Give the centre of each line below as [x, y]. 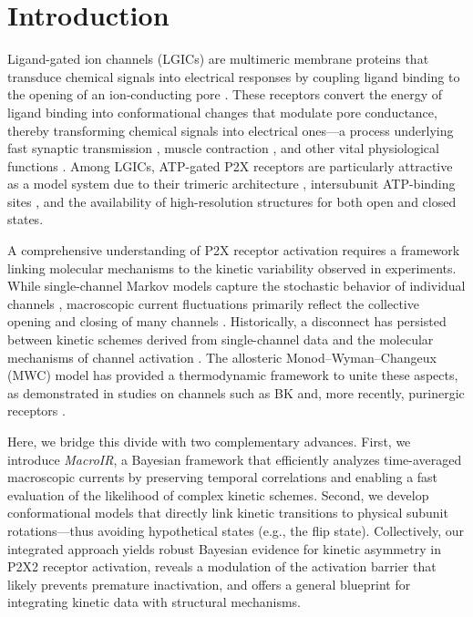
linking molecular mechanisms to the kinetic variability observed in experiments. [232, 267]
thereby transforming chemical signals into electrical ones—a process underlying [231, 130]
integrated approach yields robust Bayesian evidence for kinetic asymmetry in [224, 548]
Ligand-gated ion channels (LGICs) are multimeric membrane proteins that [218, 59]
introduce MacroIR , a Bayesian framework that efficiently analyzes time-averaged [235, 459]
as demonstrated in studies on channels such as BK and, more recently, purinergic [236, 392]
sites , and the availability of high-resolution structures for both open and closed [232, 201]
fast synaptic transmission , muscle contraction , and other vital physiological [223, 148]
